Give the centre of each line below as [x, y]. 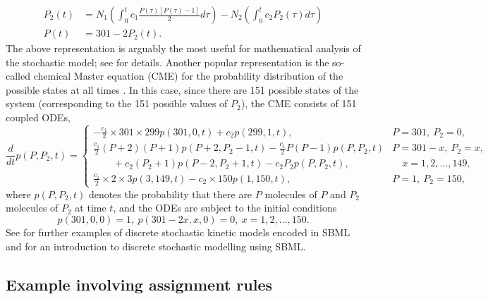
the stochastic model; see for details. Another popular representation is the [167, 62]
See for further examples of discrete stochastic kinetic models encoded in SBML [178, 232]
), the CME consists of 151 [299, 103]
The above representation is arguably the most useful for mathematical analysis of [183, 48]
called [18, 76]
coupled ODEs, [38, 117]
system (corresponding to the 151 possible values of [117, 103]
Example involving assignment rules [139, 284]
